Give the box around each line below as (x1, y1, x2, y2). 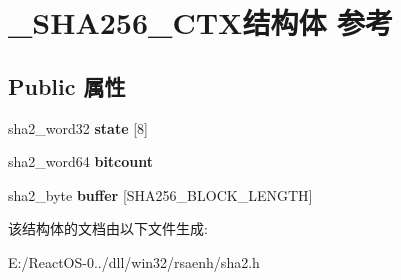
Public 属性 (8, 70, 126, 101)
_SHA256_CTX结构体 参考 (8, 2, 394, 43)
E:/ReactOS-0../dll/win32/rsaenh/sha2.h (8, 251, 260, 272)
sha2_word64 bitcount (8, 151, 154, 172)
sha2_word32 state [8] (8, 117, 148, 138)
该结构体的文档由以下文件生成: (8, 218, 208, 239)
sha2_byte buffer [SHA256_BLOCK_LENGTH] (8, 184, 313, 205)
